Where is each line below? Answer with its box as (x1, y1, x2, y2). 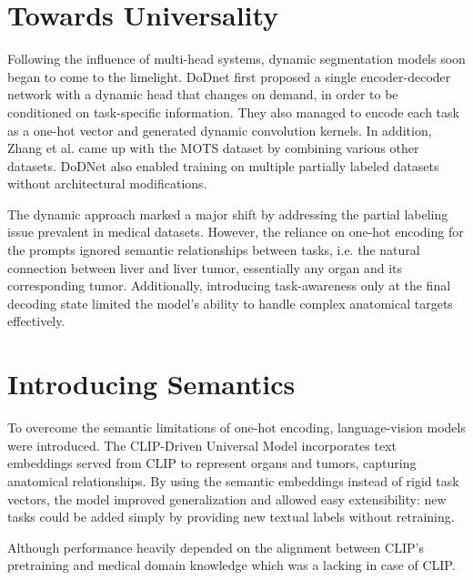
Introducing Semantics (7, 365, 296, 402)
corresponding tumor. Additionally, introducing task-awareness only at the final (7, 276, 451, 295)
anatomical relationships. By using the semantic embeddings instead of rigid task (7, 471, 459, 490)
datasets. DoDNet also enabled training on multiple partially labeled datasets (7, 156, 439, 175)
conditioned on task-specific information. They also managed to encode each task (7, 102, 459, 121)
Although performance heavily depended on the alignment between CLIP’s (7, 537, 424, 556)
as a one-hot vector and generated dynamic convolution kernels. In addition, (7, 120, 432, 139)
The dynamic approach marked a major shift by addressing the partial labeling (7, 204, 448, 223)
